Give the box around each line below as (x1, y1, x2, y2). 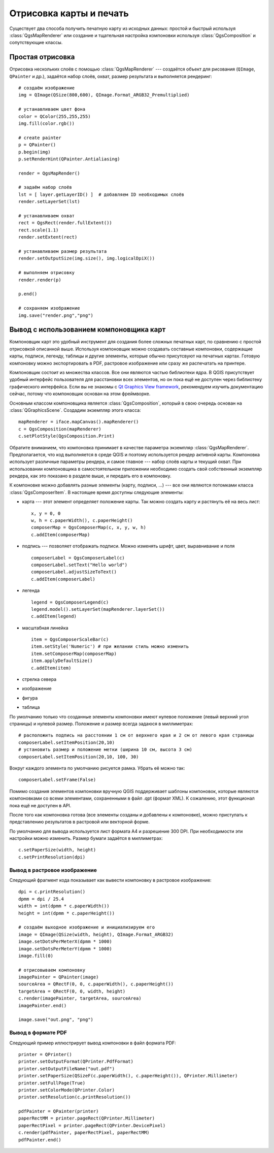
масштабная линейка (22, 624, 68, 631)
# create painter (18, 135, 61, 141)
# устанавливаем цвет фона (18, 107, 86, 112)
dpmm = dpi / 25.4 (18, 896, 64, 902)
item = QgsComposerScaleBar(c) (31, 637, 109, 642)
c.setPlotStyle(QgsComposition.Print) (18, 433, 115, 439)
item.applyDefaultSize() (31, 658, 93, 664)
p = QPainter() (18, 142, 56, 148)
